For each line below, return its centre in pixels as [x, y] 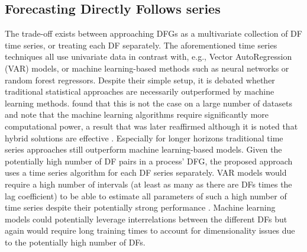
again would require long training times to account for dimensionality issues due [150, 230]
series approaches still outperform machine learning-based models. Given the [143, 149]
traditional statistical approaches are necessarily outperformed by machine [140, 91]
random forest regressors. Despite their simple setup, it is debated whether [140, 80]
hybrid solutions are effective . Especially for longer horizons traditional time [144, 138]
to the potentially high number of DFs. [75, 242]
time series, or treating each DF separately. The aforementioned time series [141, 45]
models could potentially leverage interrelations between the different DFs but [146, 219]
